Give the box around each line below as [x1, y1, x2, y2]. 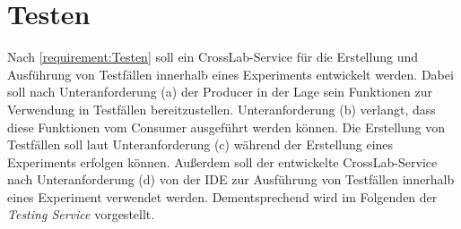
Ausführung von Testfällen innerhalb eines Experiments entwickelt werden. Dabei [7, 64, 454, 83]
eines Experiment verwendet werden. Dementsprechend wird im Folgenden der [7, 187, 438, 206]
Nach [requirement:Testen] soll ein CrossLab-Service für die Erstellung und [7, 47, 418, 66]
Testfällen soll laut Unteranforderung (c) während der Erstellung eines [7, 135, 394, 154]
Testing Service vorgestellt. [7, 205, 155, 224]
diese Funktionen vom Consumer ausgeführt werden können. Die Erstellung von [7, 117, 445, 136]
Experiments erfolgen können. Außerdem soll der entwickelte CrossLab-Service [7, 152, 438, 171]
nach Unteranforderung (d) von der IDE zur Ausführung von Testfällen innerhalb [7, 170, 455, 189]
